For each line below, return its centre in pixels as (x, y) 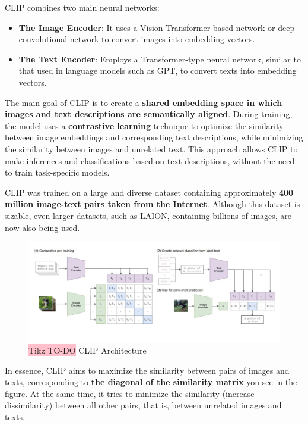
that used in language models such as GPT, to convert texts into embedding (158, 71)
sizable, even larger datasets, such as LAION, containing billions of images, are (148, 215)
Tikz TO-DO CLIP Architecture (88, 350)
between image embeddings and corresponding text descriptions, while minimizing (154, 137)
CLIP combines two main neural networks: (82, 7)
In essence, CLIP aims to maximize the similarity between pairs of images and (147, 370)
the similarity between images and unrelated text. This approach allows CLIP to (151, 149)
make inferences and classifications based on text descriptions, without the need (150, 160)
